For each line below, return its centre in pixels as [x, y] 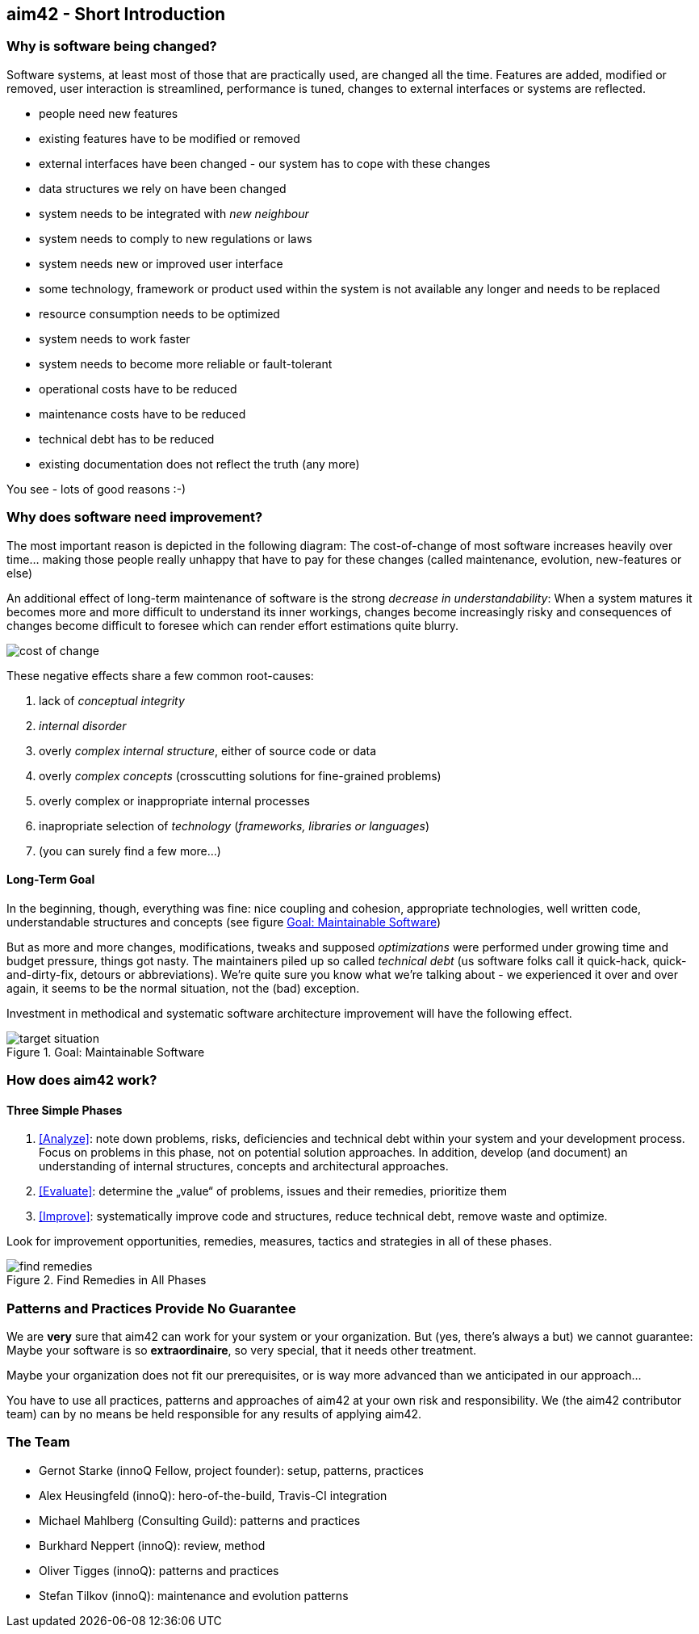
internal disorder [83, 725]
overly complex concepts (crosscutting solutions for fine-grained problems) [240, 775]
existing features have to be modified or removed [170, 138]
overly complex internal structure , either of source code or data [208, 750]
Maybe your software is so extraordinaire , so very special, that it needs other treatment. [242, 1350]
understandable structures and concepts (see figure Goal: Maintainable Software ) [224, 922]
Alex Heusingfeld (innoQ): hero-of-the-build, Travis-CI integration [213, 1495]
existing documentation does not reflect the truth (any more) [199, 464]
